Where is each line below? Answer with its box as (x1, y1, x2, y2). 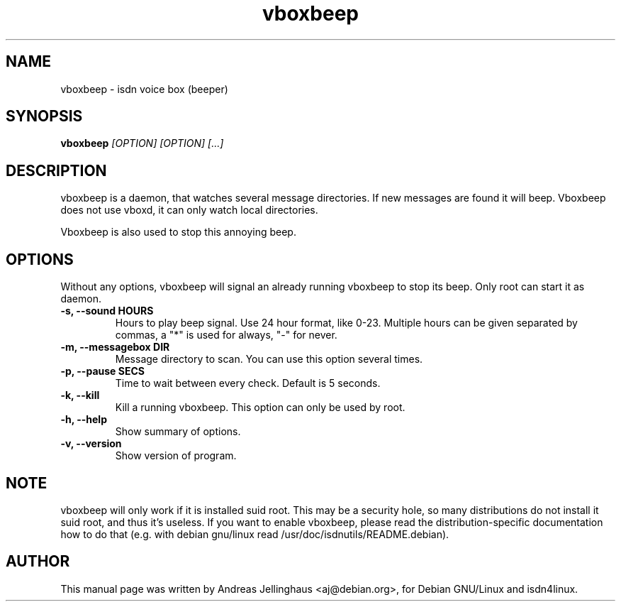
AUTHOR (6, 552, 70, 571)
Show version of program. (115, 449, 237, 462)
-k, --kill (60, 389, 100, 402)
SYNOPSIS (6, 107, 83, 126)
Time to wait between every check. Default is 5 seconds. (115, 377, 381, 390)
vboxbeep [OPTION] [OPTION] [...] (60, 137, 224, 150)
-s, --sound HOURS (60, 305, 154, 317)
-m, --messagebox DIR (60, 341, 170, 354)
